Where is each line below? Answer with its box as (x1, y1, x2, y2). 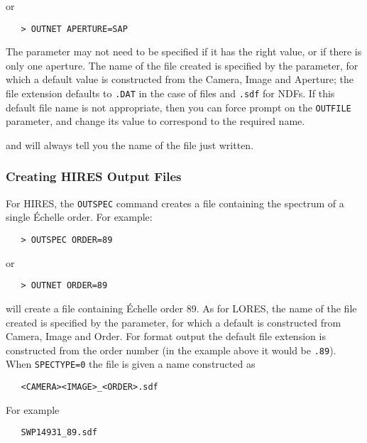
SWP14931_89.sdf (21, 427, 97, 438)
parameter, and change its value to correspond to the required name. (6, 114, 305, 128)
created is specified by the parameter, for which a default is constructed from (6, 315, 341, 329)
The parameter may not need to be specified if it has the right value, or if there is (6, 44, 362, 59)
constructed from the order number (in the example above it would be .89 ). (6, 342, 336, 357)
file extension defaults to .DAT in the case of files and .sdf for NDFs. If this (6, 86, 335, 101)
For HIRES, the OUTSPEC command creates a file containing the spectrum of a (6, 195, 344, 210)
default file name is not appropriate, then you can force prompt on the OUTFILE (6, 99, 351, 114)
